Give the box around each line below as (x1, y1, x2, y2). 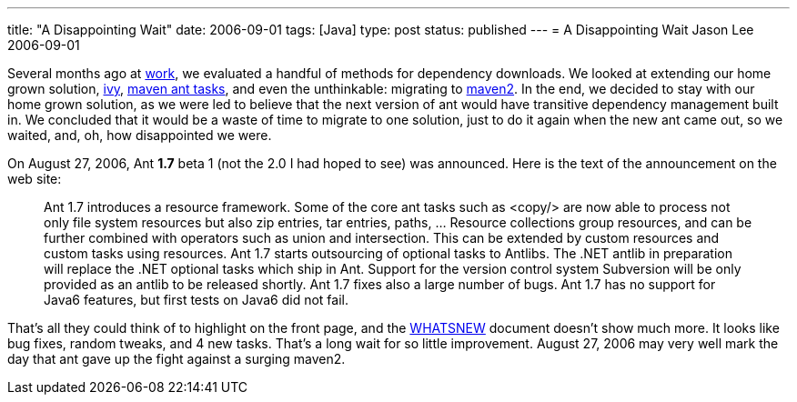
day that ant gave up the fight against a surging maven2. (7, 351, 346, 367)
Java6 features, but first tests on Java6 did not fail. (44, 292, 348, 307)
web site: (7, 171, 62, 186)
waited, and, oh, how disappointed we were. (7, 127, 272, 143)
